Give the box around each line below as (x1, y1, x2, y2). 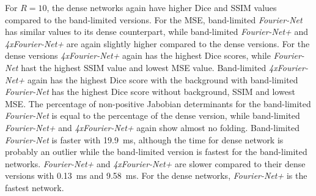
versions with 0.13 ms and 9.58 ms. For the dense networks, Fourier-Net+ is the (5, 169, 307, 182)
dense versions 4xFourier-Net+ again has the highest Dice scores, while (5, 49, 271, 62)
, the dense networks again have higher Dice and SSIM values (46, 1, 277, 13)
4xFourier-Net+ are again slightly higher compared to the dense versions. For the (5, 37, 310, 50)
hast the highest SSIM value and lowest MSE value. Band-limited (21, 61, 266, 73)
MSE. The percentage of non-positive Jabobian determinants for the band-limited (5, 97, 311, 110)
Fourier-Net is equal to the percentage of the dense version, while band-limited (5, 109, 300, 122)
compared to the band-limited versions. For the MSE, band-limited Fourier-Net (5, 13, 303, 26)
